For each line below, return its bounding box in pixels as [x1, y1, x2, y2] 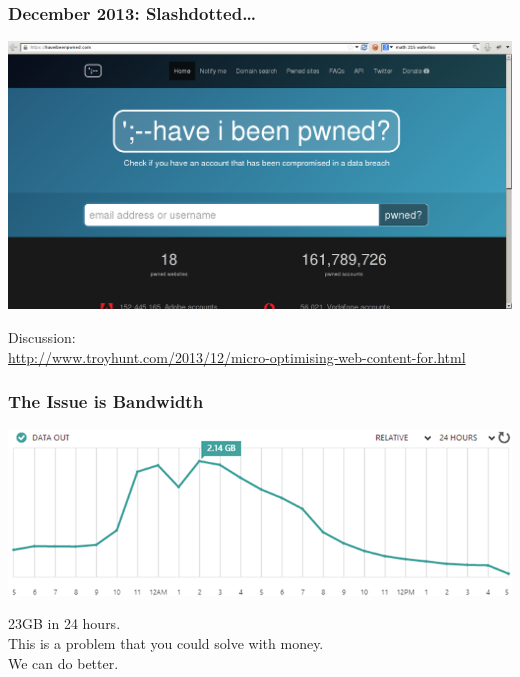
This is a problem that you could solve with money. [8, 632, 324, 653]
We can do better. [8, 652, 119, 673]
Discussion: [8, 327, 76, 348]
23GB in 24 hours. [8, 613, 121, 634]
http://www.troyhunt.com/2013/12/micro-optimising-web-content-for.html [8, 346, 466, 367]
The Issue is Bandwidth [8, 389, 204, 414]
